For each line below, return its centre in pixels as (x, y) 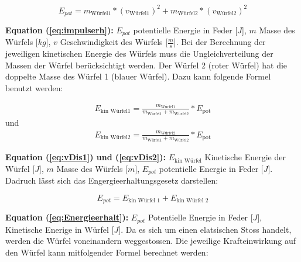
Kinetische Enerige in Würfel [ (60, 229)
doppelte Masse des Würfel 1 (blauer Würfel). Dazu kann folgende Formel (138, 76)
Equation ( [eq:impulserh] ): (59, 30)
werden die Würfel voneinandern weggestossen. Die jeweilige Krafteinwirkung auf (151, 241)
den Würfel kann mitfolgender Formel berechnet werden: (107, 252)
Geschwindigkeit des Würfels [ (114, 42)
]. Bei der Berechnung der (220, 42)
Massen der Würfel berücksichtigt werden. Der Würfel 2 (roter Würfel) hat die (146, 65)
